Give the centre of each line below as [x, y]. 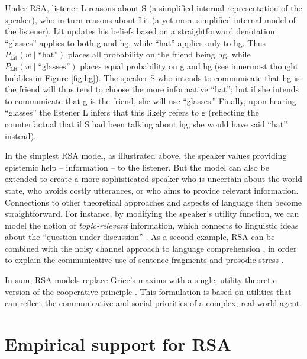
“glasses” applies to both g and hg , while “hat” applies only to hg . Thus [135, 42]
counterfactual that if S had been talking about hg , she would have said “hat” [146, 124]
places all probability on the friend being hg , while [159, 54]
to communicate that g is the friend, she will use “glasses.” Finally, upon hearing [151, 100]
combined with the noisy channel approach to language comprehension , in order [151, 248]
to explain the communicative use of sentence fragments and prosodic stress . [144, 260]
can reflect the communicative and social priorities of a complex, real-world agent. [153, 303]
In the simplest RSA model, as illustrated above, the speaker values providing [146, 156]
